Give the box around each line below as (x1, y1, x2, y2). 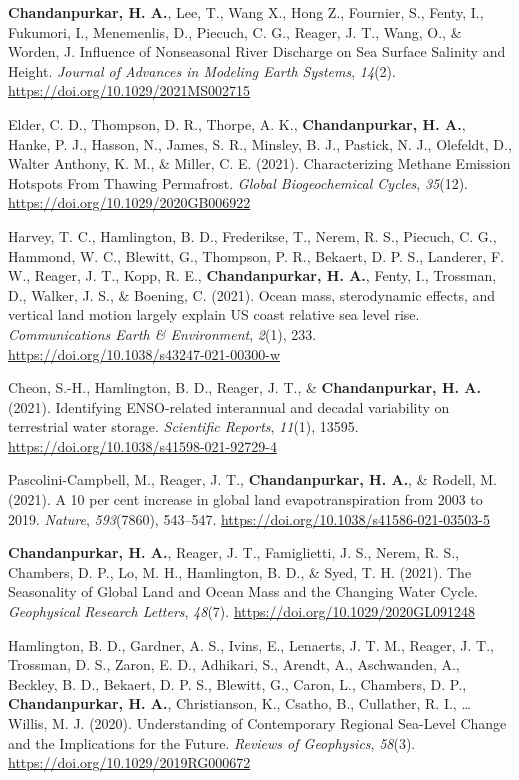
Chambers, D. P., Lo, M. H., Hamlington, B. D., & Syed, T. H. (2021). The (8, 561, 472, 582)
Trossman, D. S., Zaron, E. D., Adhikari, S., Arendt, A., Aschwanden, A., (8, 654, 460, 675)
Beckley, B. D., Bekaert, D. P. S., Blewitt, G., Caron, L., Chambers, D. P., (8, 673, 467, 694)
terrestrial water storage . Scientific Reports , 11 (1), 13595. (8, 416, 359, 437)
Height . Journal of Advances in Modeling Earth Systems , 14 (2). (8, 60, 396, 81)
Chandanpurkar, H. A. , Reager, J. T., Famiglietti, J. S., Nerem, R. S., (8, 542, 460, 563)
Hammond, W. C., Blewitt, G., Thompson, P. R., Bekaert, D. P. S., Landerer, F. (8, 245, 505, 266)
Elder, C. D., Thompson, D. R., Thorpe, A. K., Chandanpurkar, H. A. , (8, 113, 466, 134)
